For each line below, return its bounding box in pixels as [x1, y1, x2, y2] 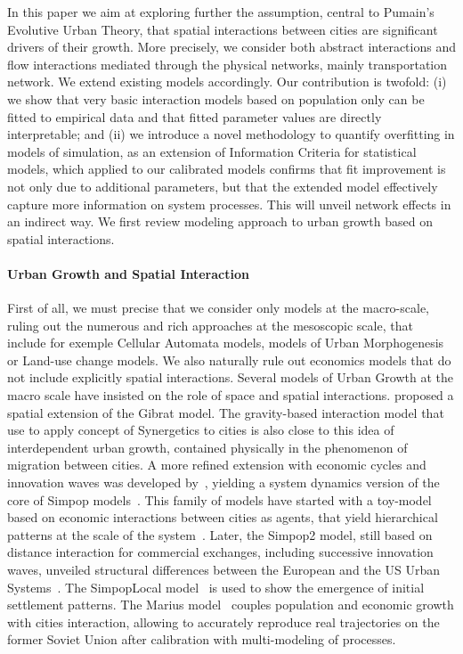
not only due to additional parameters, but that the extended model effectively [7, 176, 438, 195]
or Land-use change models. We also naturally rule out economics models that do [7, 350, 451, 369]
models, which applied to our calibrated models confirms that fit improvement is [7, 159, 446, 178]
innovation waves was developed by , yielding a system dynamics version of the [7, 473, 440, 492]
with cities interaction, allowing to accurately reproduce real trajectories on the [7, 612, 440, 631]
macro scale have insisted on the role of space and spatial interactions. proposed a [7, 386, 454, 405]
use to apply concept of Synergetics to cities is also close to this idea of [7, 421, 394, 439]
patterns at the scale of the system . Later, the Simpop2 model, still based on [7, 525, 433, 544]
